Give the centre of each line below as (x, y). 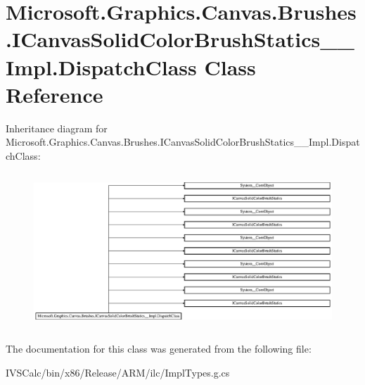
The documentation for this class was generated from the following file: (159, 349)
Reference (55, 94)
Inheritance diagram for (57, 128)
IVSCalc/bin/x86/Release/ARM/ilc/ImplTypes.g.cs (118, 372)
